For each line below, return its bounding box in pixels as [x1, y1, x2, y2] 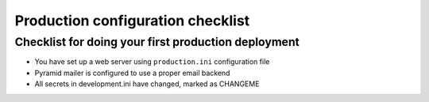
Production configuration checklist [14, 12, 250, 29]
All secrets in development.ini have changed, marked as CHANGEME [34, 79, 260, 89]
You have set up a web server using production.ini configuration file [34, 57, 270, 66]
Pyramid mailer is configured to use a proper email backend [34, 68, 230, 77]
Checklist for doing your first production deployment [14, 35, 300, 49]
